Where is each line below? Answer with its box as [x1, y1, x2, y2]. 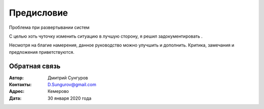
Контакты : [9, 82, 32, 87]
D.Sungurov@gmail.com [47, 82, 96, 87]
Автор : [9, 75, 24, 81]
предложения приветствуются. [9, 49, 74, 55]
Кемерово [47, 88, 69, 94]
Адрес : [9, 88, 24, 94]
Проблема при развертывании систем [9, 24, 90, 30]
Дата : [9, 95, 22, 101]
